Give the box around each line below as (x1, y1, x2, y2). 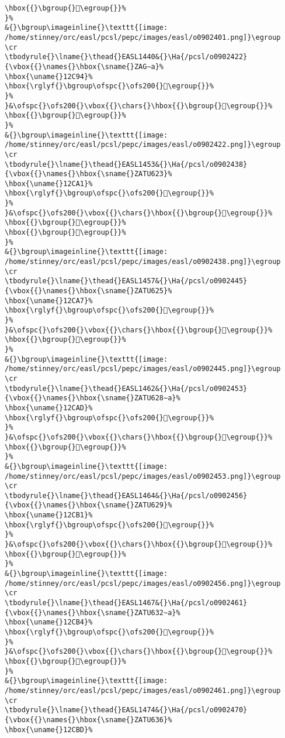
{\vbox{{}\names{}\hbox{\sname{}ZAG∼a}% (5, 62, 164, 71)
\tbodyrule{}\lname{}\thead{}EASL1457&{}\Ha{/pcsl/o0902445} (5, 277, 248, 286)
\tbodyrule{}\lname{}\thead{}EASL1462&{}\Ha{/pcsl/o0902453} (5, 384, 248, 393)
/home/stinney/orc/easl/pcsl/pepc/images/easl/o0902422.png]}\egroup (5, 140, 281, 149)
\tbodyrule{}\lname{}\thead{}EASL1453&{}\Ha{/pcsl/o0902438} (5, 160, 248, 169)
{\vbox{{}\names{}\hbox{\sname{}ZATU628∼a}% (5, 394, 180, 403)
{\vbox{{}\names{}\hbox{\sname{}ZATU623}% (5, 170, 172, 179)
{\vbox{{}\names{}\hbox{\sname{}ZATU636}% (5, 715, 172, 724)
